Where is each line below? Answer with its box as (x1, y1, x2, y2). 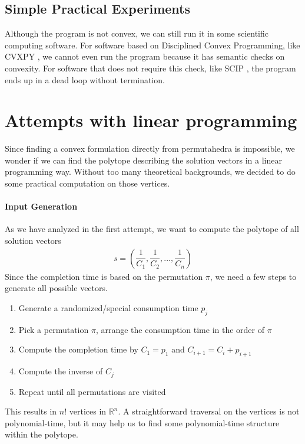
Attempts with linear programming (5, 108, 297, 132)
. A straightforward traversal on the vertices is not (118, 405, 300, 417)
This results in (5, 405, 57, 417)
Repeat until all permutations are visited (18, 385, 166, 397)
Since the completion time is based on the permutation (5, 270, 203, 282)
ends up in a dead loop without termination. (5, 73, 165, 86)
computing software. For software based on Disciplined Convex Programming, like (5, 38, 300, 51)
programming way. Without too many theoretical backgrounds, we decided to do (5, 165, 296, 178)
